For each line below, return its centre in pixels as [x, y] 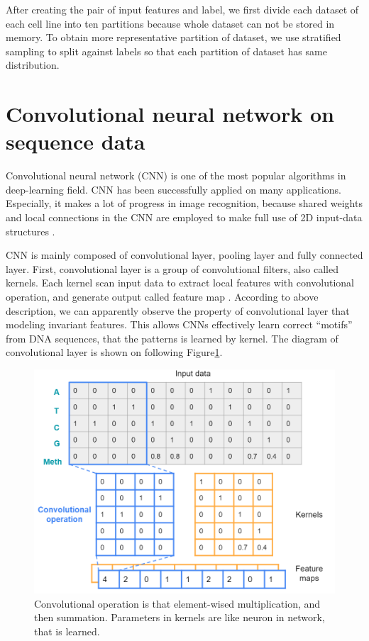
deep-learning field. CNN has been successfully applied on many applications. [174, 189]
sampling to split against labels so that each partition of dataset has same [166, 51]
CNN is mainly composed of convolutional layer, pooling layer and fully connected [184, 255]
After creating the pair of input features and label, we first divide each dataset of [182, 9]
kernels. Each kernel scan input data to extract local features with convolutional [180, 283]
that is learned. [67, 631]
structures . [31, 231]
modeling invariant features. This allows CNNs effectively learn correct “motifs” [179, 324]
